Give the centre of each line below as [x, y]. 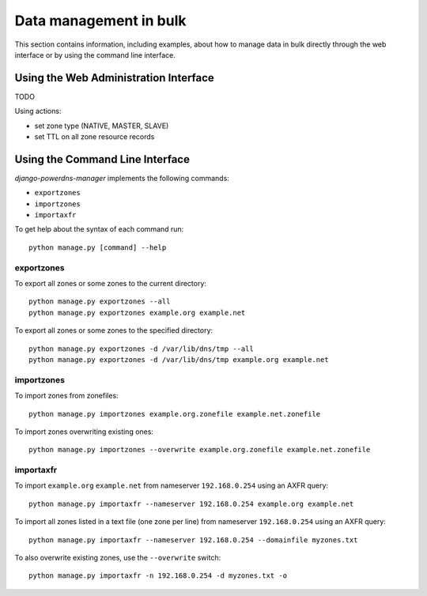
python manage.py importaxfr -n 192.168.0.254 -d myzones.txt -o [158, 576]
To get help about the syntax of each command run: [99, 229]
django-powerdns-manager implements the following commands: [122, 178]
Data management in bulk [100, 21]
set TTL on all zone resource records [94, 137]
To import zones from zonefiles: [66, 396]
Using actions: [38, 111]
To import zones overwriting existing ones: [84, 432]
